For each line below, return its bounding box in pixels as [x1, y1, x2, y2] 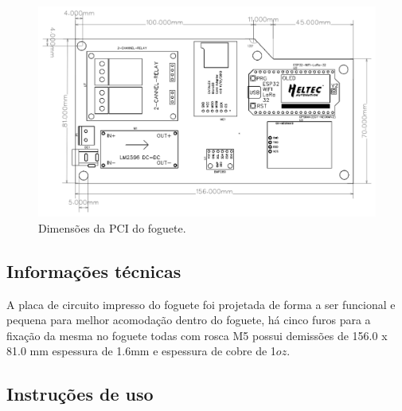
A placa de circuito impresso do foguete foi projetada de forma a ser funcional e [6, 296, 396, 312]
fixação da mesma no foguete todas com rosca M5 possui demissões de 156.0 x [6, 327, 388, 343]
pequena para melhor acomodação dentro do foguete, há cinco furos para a [6, 311, 371, 328]
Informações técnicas [6, 258, 181, 283]
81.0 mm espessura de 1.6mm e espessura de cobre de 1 [6, 342, 276, 359]
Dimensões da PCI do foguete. [38, 219, 186, 236]
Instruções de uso [6, 382, 154, 406]
